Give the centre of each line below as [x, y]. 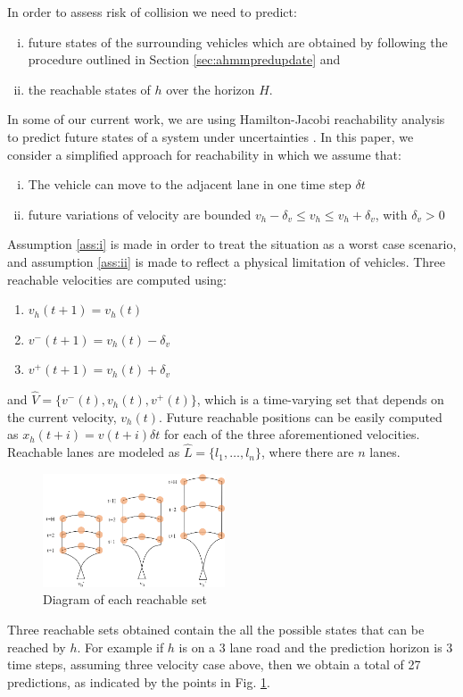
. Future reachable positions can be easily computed [301, 416]
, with [391, 214]
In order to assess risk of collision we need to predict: [152, 12]
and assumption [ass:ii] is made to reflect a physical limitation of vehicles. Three [226, 261]
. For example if [120, 647]
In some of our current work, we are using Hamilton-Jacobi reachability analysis [226, 119]
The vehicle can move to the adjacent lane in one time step [190, 184]
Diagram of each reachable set [125, 599]
